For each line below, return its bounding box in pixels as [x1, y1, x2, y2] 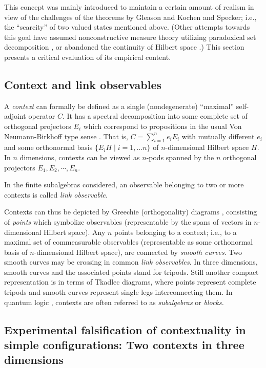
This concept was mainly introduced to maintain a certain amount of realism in [4, 2, 254, 12]
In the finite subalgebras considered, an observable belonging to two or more [4, 179, 244, 190]
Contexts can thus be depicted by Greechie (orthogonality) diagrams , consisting [4, 206, 257, 217]
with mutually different [181, 131, 255, 141]
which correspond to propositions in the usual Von [83, 120, 242, 131]
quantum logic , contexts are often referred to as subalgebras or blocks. [4, 296, 224, 307]
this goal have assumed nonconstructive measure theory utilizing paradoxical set [4, 31, 256, 42]
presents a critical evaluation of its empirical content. [4, 51, 171, 62]
